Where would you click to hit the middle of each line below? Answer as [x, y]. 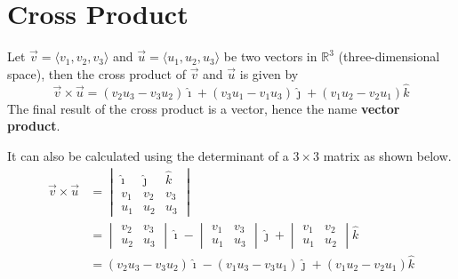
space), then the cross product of [96, 73]
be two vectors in [270, 56]
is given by [269, 73]
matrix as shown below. [387, 155]
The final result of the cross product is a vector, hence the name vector [204, 108]
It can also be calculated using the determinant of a [148, 155]
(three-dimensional [389, 56]
